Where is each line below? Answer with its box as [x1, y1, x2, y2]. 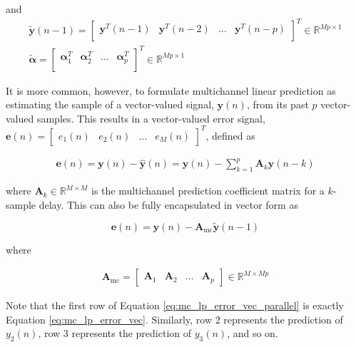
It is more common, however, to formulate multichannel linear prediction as [6, 83, 336, 98]
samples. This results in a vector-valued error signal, [36, 110, 265, 125]
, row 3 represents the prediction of [38, 326, 192, 341]
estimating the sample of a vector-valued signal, [6, 97, 214, 112]
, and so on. [227, 326, 278, 341]
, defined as [205, 128, 255, 143]
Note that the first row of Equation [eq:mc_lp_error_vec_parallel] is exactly [6, 298, 344, 313]
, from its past [246, 97, 309, 112]
